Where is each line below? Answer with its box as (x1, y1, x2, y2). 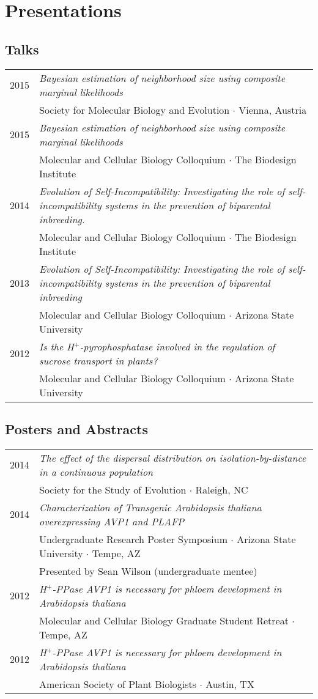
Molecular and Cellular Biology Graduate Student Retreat (39, 613, 289, 627)
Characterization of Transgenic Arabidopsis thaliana (39, 500, 262, 514)
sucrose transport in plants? (39, 353, 158, 368)
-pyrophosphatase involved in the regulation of (79, 339, 275, 353)
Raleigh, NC (195, 482, 248, 497)
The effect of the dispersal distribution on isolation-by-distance (39, 450, 306, 465)
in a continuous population (39, 464, 153, 479)
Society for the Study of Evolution (39, 482, 187, 497)
